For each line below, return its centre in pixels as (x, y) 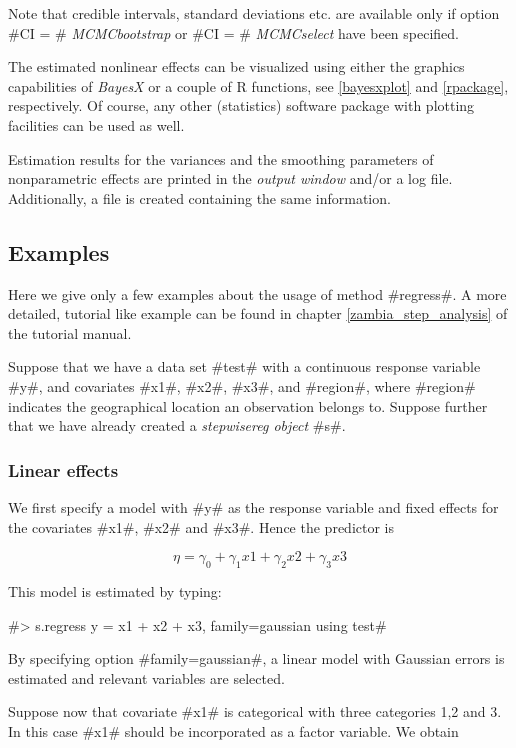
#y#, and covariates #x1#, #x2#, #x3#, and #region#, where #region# (242, 385)
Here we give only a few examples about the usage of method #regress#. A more (257, 293)
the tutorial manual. (70, 332)
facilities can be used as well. (96, 124)
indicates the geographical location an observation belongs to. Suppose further (248, 405)
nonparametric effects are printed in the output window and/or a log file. (230, 178)
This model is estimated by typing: (115, 590)
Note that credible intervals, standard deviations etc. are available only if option (254, 13)
